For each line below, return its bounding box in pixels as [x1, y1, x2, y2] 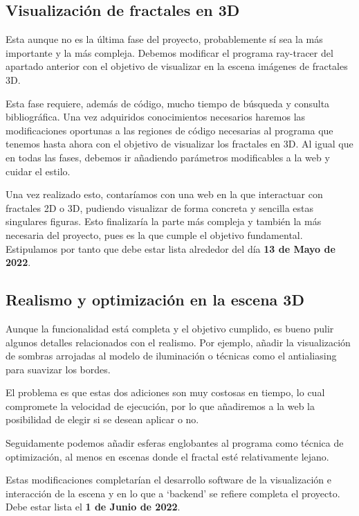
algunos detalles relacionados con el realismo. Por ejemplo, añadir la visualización [6, 335, 351, 349]
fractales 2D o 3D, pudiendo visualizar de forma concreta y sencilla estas [6, 200, 314, 215]
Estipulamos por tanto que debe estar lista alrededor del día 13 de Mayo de [6, 241, 335, 256]
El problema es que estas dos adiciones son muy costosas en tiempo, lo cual [6, 385, 325, 400]
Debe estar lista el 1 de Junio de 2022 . [6, 499, 181, 514]
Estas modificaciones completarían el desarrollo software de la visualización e [6, 472, 331, 487]
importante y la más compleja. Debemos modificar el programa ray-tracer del [6, 45, 333, 60]
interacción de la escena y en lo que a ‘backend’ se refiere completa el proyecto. [6, 486, 340, 500]
